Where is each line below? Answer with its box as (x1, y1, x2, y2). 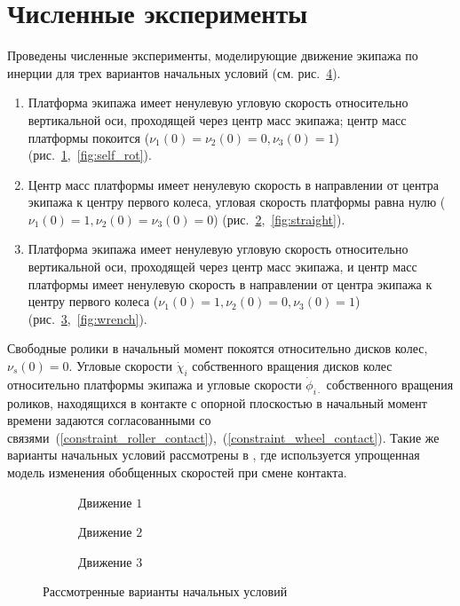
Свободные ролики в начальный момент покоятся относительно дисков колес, (7, 339, 428, 358)
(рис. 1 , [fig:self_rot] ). (28, 146, 152, 164)
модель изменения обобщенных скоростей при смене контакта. (7, 463, 347, 481)
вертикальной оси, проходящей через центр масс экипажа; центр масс (28, 110, 407, 129)
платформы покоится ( (28, 128, 150, 146)
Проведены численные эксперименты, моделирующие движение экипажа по (7, 46, 418, 65)
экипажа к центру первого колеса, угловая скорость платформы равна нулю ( (28, 193, 446, 211)
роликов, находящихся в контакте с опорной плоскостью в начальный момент (7, 393, 427, 412)
